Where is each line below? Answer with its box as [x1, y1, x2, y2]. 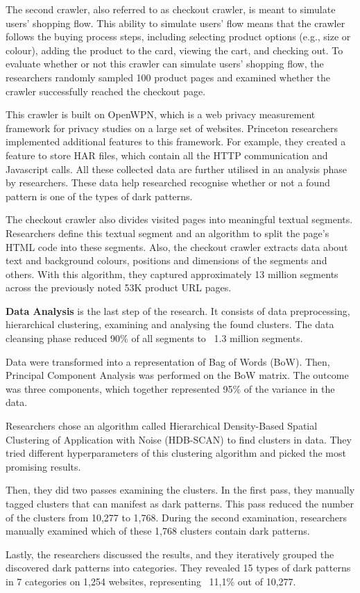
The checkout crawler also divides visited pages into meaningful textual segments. [6, 212, 353, 227]
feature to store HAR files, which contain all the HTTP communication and [6, 147, 328, 162]
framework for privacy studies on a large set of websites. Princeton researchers [6, 120, 338, 135]
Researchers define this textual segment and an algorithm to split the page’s [6, 225, 329, 240]
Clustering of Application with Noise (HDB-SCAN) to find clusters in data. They [6, 432, 352, 446]
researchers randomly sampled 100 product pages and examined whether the [6, 70, 330, 84]
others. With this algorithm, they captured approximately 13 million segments [6, 266, 338, 281]
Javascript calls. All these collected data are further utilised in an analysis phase [6, 161, 348, 176]
